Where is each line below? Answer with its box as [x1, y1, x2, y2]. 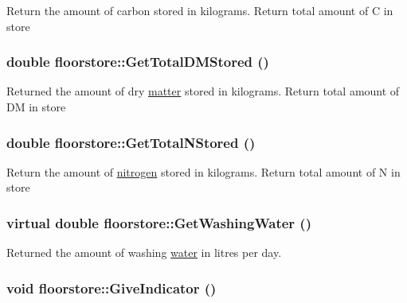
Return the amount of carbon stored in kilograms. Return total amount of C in [6, 2, 393, 18]
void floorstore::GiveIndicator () [6, 278, 217, 297]
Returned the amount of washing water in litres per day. [6, 244, 282, 261]
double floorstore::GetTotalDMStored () [6, 52, 269, 72]
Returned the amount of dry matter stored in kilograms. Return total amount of [6, 83, 400, 99]
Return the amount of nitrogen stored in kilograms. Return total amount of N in [6, 163, 401, 180]
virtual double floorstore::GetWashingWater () [6, 212, 311, 232]
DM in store [6, 99, 66, 115]
